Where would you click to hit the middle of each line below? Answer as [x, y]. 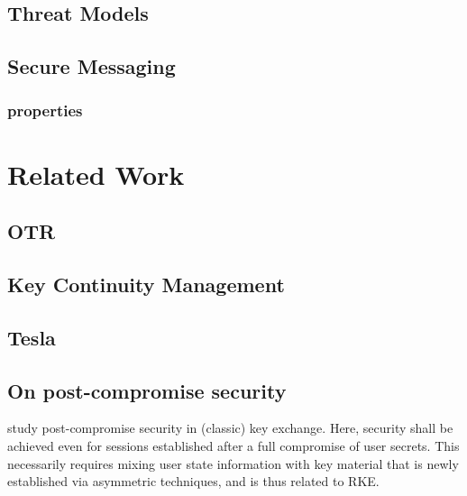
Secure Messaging [92, 66]
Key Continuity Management [146, 284]
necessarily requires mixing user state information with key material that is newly [233, 463]
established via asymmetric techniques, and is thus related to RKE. [193, 481]
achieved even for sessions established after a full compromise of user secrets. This [233, 445]
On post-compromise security [147, 390]
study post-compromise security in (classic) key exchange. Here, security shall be [230, 428]
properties [45, 110]
